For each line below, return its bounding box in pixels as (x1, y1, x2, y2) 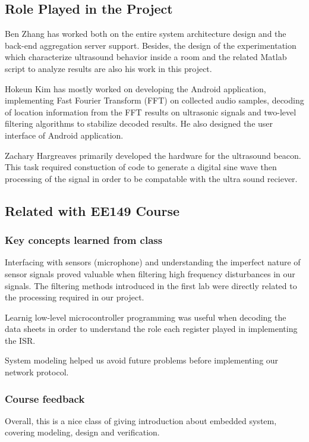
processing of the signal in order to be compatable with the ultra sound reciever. (5, 172, 298, 184)
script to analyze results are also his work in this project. (5, 62, 212, 74)
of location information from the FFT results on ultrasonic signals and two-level (5, 105, 297, 118)
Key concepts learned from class (5, 233, 163, 247)
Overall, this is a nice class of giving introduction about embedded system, (5, 414, 277, 427)
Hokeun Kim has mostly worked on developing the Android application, (5, 82, 266, 95)
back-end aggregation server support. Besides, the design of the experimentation (5, 39, 297, 51)
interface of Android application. (5, 128, 124, 141)
